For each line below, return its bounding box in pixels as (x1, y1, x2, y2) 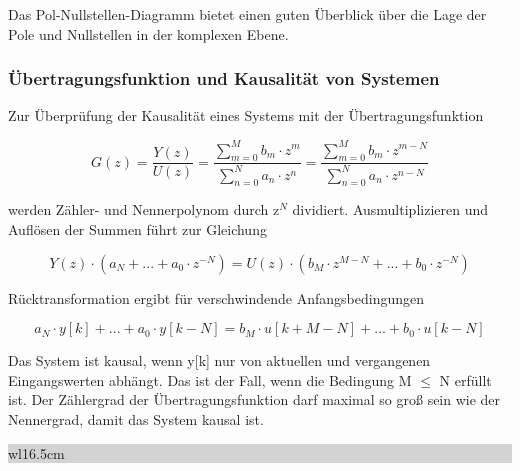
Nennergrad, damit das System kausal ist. (8, 409, 264, 430)
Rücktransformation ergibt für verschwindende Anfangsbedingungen (8, 287, 425, 308)
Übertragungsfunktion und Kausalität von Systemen (8, 66, 440, 91)
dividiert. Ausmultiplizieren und (292, 199, 488, 220)
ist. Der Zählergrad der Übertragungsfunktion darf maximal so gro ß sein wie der (8, 389, 501, 410)
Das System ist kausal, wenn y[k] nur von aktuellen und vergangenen (8, 350, 431, 371)
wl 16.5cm (8, 442, 65, 463)
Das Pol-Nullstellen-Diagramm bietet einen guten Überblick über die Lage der (8, 4, 487, 24)
